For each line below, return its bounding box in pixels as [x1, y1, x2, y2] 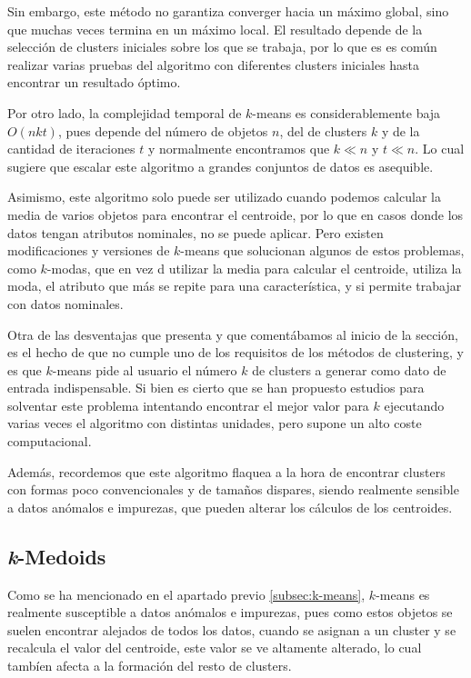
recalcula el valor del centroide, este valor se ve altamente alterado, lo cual [7, 638, 422, 657]
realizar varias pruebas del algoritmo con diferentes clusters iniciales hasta [7, 55, 420, 74]
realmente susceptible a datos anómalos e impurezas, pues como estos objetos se [7, 603, 453, 622]
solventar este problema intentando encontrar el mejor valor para [7, 395, 369, 414]
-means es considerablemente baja [252, 103, 441, 122]
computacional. [7, 432, 92, 451]
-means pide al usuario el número [52, 360, 237, 379]
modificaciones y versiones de [7, 241, 170, 260]
